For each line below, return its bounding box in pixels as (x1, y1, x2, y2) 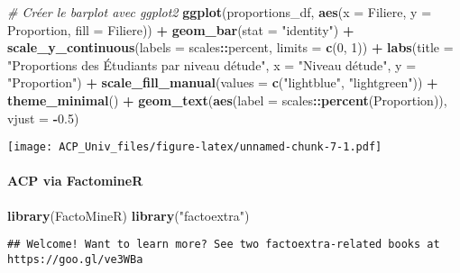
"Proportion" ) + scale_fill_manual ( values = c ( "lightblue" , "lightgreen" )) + (7, 73, 438, 92)
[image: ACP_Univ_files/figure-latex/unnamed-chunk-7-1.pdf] (7, 141, 382, 154)
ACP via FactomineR (7, 171, 143, 190)
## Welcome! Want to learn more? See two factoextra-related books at (7, 238, 440, 251)
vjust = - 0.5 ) (7, 108, 79, 127)
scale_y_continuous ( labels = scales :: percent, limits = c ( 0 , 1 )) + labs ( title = (7, 38, 454, 57)
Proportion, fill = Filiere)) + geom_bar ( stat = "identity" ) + (7, 20, 354, 39)
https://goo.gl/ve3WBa (7, 252, 143, 266)
